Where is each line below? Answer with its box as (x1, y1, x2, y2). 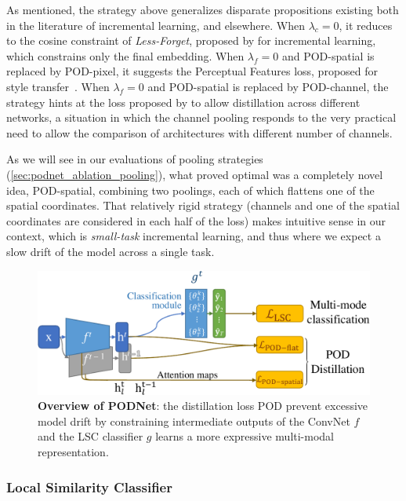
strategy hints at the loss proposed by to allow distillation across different (6, 93, 361, 110)
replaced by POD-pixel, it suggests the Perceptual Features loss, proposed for (6, 63, 379, 79)
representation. (38, 444, 109, 460)
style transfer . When (6, 78, 110, 94)
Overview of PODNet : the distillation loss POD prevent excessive (38, 397, 368, 414)
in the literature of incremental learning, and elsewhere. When (6, 16, 306, 33)
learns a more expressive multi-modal (155, 428, 334, 444)
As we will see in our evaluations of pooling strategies (6, 151, 263, 167)
